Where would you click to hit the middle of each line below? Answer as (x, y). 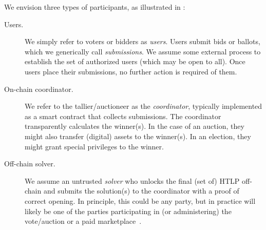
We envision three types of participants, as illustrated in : (95, 7)
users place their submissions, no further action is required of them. (131, 71)
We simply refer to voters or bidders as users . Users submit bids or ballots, (142, 41)
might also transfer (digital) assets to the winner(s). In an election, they (138, 136)
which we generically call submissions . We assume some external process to (143, 51)
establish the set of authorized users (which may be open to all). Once (135, 61)
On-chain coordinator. (39, 89)
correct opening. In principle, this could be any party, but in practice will (140, 200)
